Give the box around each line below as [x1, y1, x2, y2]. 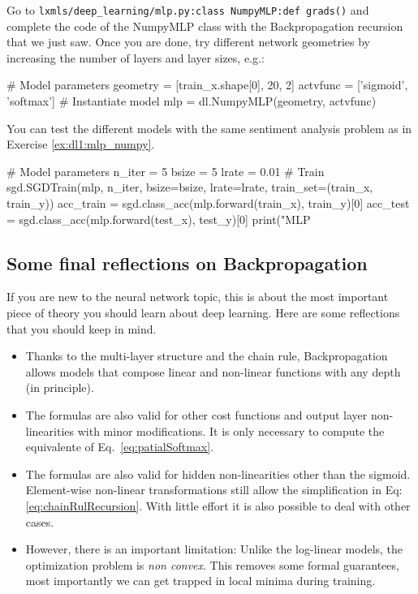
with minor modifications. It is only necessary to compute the [77, 422, 385, 439]
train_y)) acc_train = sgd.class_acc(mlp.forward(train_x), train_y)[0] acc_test [6, 195, 410, 211]
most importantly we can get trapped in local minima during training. [25, 572, 376, 589]
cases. [25, 513, 54, 530]
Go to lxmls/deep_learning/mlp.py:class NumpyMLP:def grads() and [6, 2, 369, 18]
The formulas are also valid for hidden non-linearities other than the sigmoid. [25, 465, 411, 482]
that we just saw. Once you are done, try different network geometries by [6, 33, 370, 50]
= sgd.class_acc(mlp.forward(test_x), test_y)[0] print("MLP [6, 210, 311, 227]
